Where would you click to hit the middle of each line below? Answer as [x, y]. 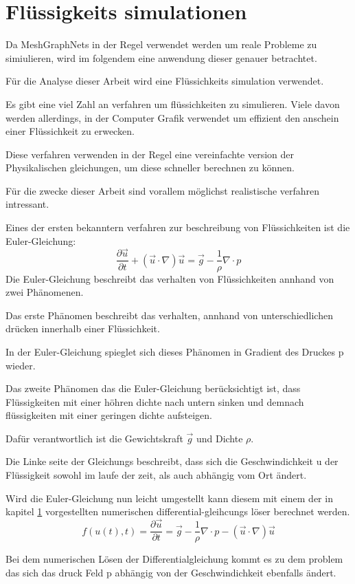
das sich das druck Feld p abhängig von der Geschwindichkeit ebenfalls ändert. [171, 572]
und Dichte [219, 438]
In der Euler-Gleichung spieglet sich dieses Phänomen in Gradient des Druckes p [175, 351]
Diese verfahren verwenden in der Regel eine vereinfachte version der [150, 154]
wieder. [21, 365]
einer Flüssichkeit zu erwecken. [70, 131]
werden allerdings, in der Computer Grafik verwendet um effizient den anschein [172, 117]
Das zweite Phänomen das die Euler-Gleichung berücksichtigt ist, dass [153, 388]
